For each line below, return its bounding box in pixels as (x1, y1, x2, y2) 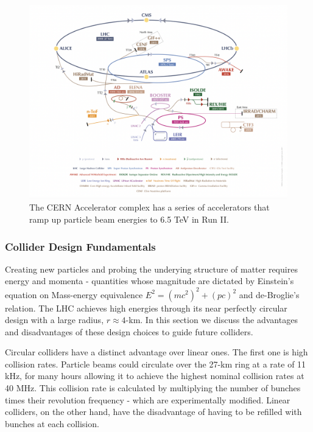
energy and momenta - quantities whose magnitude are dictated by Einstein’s (5, 274, 294, 287)
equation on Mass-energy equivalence (5, 288, 143, 301)
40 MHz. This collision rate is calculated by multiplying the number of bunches (5, 381, 301, 394)
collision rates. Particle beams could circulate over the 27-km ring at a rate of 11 (5, 357, 306, 370)
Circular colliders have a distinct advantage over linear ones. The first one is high (5, 346, 308, 358)
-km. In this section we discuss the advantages (125, 313, 298, 326)
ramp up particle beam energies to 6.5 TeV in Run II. (29, 213, 229, 226)
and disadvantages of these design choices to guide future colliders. (5, 325, 253, 338)
